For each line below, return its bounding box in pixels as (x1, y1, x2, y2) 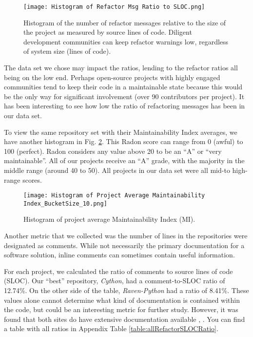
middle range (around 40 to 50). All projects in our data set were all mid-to (4, 165, 230, 175)
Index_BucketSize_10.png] (23, 200, 107, 207)
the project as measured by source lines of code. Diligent (23, 27, 192, 37)
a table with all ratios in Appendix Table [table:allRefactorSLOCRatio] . (4, 323, 218, 334)
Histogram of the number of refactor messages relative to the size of (23, 17, 226, 27)
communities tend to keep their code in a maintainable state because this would (4, 82, 243, 92)
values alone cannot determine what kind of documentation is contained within (4, 295, 240, 305)
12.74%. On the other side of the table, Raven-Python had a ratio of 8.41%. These (4, 285, 249, 295)
